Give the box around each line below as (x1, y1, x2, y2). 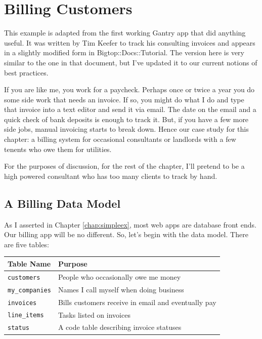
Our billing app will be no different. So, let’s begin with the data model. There (4, 229, 248, 240)
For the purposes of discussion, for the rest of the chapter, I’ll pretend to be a (4, 161, 245, 171)
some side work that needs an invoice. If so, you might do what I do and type (4, 94, 244, 104)
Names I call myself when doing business (58, 284, 184, 294)
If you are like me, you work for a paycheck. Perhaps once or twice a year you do (4, 84, 255, 95)
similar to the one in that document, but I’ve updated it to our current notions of (4, 57, 257, 67)
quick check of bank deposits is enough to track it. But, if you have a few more (4, 114, 249, 124)
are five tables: (4, 239, 49, 249)
